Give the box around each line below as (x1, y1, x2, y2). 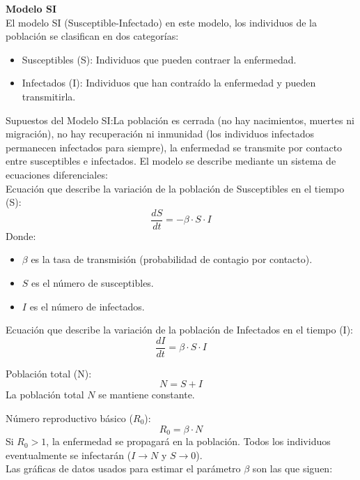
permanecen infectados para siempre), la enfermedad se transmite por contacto (6, 140, 343, 154)
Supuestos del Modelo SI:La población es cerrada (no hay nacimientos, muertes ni (6, 112, 354, 127)
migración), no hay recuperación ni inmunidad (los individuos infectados (6, 126, 314, 141)
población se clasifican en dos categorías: (6, 29, 179, 43)
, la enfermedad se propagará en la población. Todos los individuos (46, 434, 331, 449)
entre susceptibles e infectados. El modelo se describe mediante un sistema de (6, 153, 336, 168)
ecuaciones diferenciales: (6, 167, 108, 181)
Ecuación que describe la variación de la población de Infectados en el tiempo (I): (6, 322, 353, 337)
